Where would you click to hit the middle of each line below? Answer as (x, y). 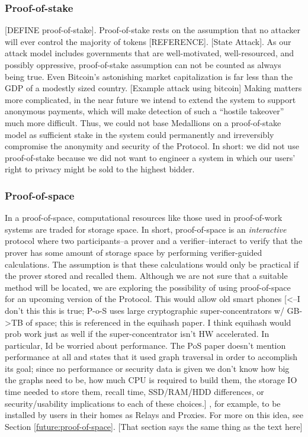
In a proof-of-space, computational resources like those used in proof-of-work (144, 218)
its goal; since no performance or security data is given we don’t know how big (147, 368)
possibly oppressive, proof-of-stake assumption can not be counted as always (143, 65)
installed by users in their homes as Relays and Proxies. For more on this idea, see (154, 415)
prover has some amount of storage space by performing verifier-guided (134, 252)
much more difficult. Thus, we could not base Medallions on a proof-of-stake (143, 122)
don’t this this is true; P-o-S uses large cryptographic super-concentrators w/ (145, 310)
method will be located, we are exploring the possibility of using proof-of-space (148, 287)
